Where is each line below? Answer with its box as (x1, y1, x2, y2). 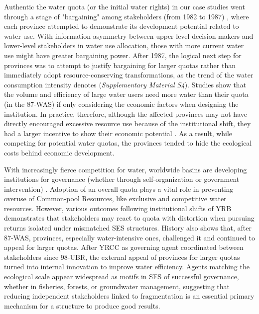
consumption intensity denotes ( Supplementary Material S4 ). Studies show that (4, 79, 247, 89)
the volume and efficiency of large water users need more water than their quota (4, 89, 249, 99)
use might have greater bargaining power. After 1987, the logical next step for (4, 50, 242, 60)
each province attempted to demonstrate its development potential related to (4, 21, 239, 31)
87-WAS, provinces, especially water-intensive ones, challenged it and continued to (4, 232, 255, 242)
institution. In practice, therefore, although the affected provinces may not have (4, 108, 247, 119)
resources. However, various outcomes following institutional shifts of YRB (4, 203, 232, 213)
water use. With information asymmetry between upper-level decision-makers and (4, 30, 254, 41)
